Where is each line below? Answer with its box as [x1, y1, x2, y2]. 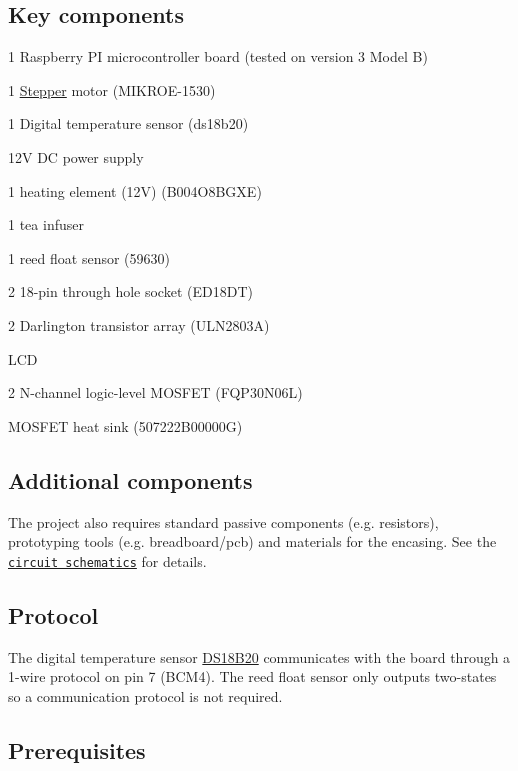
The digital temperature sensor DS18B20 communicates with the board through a [8, 646, 511, 667]
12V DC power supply [8, 146, 144, 167]
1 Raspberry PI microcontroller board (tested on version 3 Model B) [8, 46, 428, 67]
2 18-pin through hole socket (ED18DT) [8, 281, 253, 302]
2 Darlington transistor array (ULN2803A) [8, 314, 270, 335]
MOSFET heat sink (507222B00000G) [8, 415, 243, 436]
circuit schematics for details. [8, 550, 207, 571]
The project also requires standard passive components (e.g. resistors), [8, 511, 439, 532]
